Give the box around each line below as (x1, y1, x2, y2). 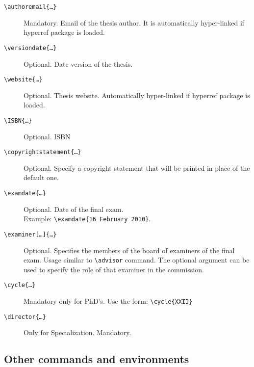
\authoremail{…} (4, 3, 57, 10)
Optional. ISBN (24, 131, 71, 141)
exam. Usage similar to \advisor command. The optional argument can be (24, 255, 250, 265)
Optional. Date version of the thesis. (24, 58, 133, 69)
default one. (24, 172, 59, 183)
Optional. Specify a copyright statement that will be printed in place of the (24, 162, 250, 173)
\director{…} (4, 313, 46, 320)
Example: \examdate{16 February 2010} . (24, 213, 151, 224)
